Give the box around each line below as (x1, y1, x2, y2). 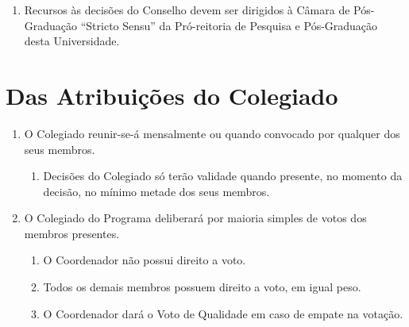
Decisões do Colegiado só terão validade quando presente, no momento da (43, 167, 403, 184)
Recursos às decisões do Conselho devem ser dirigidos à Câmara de (24, 2, 350, 17)
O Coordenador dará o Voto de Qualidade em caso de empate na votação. (43, 305, 403, 321)
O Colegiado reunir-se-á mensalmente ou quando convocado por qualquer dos (24, 125, 400, 141)
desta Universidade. (24, 33, 120, 49)
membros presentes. (24, 225, 120, 241)
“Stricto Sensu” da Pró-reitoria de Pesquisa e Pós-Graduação (80, 17, 378, 33)
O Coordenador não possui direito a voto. (43, 252, 246, 268)
